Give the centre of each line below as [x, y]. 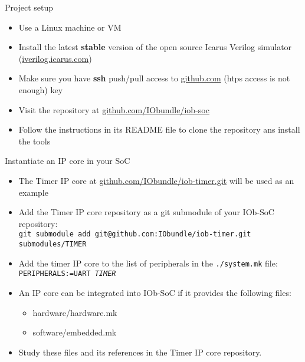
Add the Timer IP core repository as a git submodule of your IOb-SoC [146, 212]
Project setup [29, 7]
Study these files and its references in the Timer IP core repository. [140, 352]
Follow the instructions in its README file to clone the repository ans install [159, 129]
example [33, 192]
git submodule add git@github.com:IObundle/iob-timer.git [135, 234]
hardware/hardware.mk [75, 312]
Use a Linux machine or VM [70, 27]
